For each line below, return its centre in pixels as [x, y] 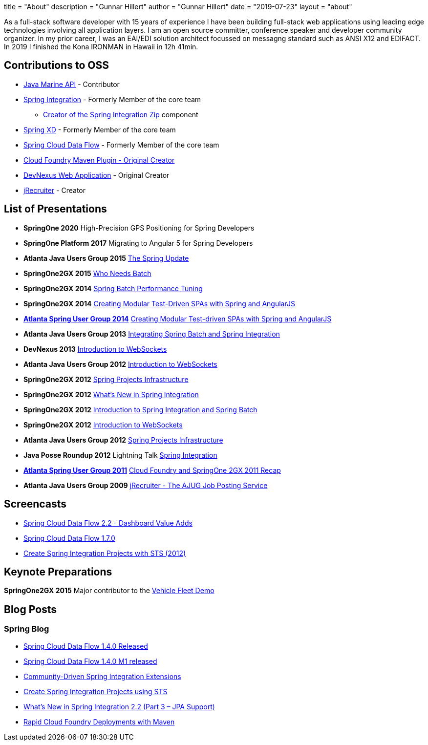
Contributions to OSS [56, 65]
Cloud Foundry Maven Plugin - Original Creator [99, 160]
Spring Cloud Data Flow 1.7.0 [69, 538]
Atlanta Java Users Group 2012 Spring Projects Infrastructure [123, 440]
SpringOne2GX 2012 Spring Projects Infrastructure [106, 379]
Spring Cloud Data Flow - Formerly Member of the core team [121, 145]
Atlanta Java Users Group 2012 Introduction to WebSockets [120, 364]
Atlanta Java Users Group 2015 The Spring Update [106, 258]
